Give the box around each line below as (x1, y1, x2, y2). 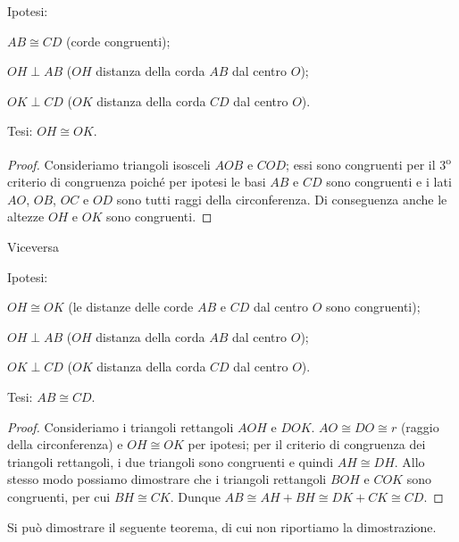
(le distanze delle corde (68, 297, 194, 316)
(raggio (400, 417, 439, 436)
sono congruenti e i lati (326, 172, 452, 191)
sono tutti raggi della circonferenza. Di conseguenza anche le (116, 189, 447, 208)
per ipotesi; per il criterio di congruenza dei (188, 435, 426, 454)
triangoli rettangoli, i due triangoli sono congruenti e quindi (7, 452, 334, 471)
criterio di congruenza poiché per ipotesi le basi (7, 172, 266, 191)
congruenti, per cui (7, 487, 111, 505)
